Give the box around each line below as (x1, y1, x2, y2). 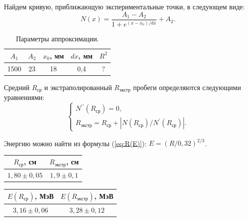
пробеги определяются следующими (133, 82, 241, 92)
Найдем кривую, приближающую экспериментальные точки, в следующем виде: (4, 1, 245, 11)
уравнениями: (4, 92, 45, 102)
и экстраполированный (44, 82, 112, 92)
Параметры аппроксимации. (16, 33, 99, 44)
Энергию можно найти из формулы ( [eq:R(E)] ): (4, 138, 147, 148)
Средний (4, 82, 30, 92)
